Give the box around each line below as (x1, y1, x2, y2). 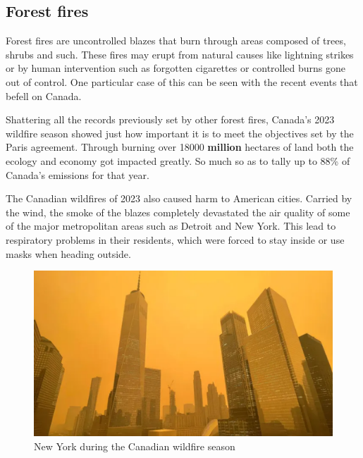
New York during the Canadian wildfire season (34, 438, 235, 453)
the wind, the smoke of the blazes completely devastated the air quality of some (6, 204, 350, 219)
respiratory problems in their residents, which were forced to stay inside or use (6, 232, 345, 247)
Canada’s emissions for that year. (6, 167, 149, 182)
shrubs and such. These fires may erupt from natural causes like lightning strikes (6, 47, 354, 61)
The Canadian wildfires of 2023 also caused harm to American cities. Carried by (6, 191, 352, 206)
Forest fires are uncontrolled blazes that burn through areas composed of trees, (6, 33, 346, 48)
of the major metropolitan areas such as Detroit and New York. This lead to (6, 218, 336, 233)
